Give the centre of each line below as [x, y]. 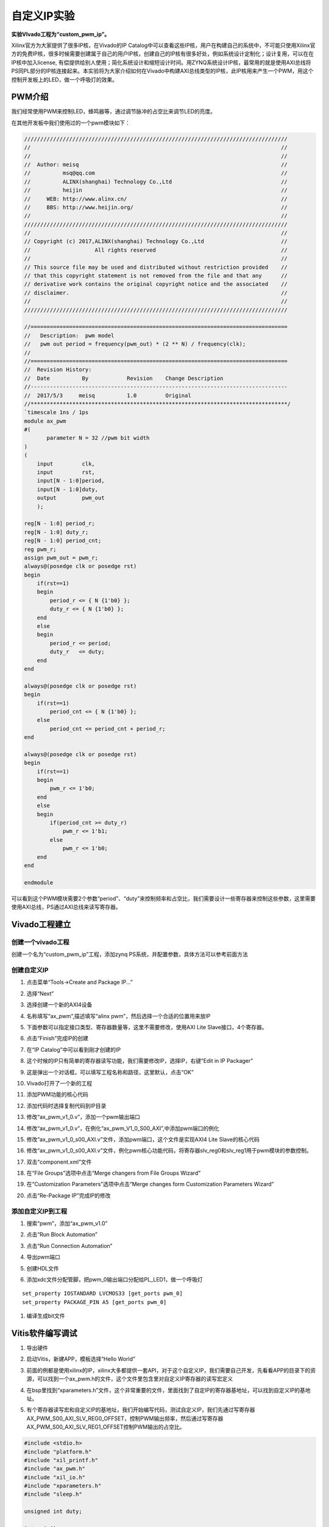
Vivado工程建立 [41, 924]
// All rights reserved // [156, 250]
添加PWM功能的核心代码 [57, 1095]
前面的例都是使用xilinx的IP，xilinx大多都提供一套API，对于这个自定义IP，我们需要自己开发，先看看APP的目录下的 [168, 1370]
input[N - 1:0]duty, [68, 489]
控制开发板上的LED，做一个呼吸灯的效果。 [65, 79]
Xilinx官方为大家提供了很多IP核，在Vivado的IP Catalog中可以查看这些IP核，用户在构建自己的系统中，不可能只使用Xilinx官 [163, 45]
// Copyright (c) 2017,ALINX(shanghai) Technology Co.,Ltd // [156, 242]
